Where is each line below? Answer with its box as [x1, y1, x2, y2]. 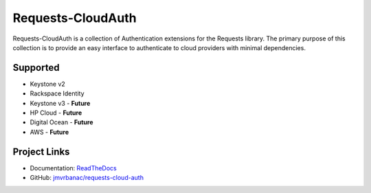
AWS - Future [30, 128, 69, 136]
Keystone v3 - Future [30, 99, 91, 107]
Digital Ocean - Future [30, 118, 93, 126]
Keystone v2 [30, 80, 65, 88]
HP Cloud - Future [30, 109, 82, 117]
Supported [12, 62, 60, 73]
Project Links [12, 146, 70, 157]
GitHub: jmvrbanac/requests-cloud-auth [30, 174, 144, 182]
